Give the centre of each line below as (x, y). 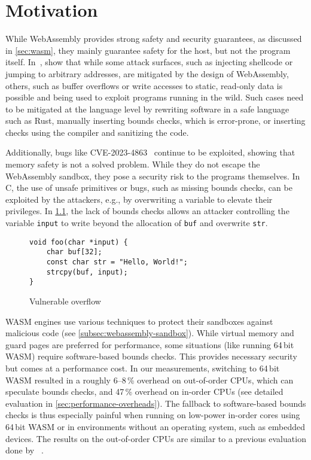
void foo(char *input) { (79, 242)
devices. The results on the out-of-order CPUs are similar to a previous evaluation (156, 438)
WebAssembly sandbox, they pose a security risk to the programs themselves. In (153, 176)
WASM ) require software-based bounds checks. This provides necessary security (151, 356)
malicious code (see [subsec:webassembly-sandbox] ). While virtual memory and (150, 333)
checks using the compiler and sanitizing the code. (97, 132)
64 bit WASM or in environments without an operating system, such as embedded (155, 426)
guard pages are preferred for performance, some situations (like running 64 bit (150, 344)
